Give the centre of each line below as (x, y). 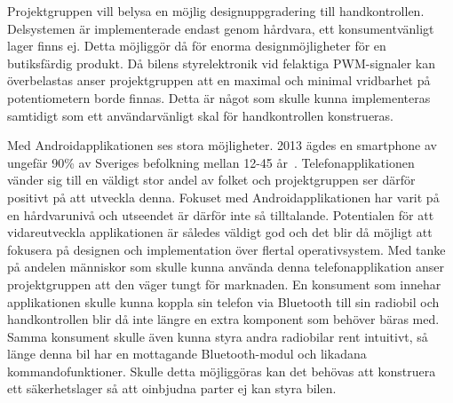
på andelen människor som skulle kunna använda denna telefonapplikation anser (226, 267)
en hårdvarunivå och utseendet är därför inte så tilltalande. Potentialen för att (221, 214)
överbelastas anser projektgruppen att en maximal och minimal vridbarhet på (219, 80)
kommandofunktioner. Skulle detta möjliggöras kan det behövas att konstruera (222, 371)
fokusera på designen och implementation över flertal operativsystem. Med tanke (226, 249)
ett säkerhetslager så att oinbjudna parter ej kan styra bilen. (172, 388)
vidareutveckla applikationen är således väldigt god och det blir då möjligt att (220, 232)
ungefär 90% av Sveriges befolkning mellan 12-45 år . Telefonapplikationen (211, 162)
